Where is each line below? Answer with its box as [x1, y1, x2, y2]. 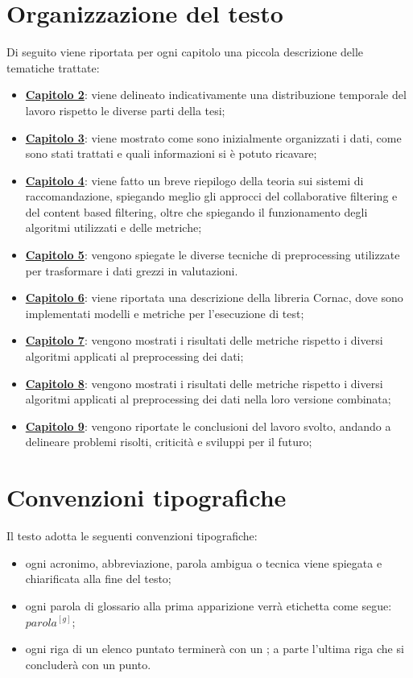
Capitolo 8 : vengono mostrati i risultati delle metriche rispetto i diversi [25, 374, 383, 391]
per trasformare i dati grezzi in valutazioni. [25, 262, 238, 279]
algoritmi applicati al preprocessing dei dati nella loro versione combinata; [25, 391, 391, 407]
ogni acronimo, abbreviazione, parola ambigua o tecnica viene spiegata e [25, 554, 382, 571]
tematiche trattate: [6, 59, 100, 76]
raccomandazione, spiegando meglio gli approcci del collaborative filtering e [25, 188, 398, 205]
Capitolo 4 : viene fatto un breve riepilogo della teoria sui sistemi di [25, 172, 364, 188]
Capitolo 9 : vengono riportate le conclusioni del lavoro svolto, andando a [25, 417, 391, 434]
